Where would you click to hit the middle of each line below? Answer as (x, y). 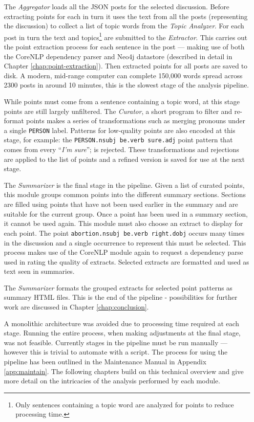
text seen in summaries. (39, 271)
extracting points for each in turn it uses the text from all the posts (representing (126, 16)
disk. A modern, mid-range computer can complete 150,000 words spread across (123, 75)
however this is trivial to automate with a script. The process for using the (116, 352)
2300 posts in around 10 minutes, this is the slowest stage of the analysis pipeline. (127, 85)
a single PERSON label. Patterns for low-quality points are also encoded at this (120, 130)
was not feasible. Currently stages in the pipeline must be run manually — (116, 342)
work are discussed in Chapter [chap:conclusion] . (76, 307)
